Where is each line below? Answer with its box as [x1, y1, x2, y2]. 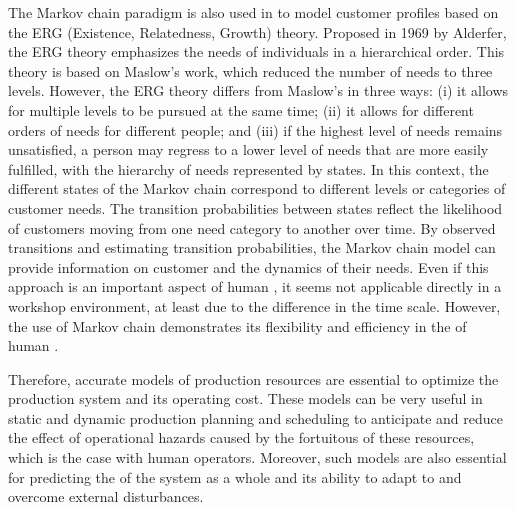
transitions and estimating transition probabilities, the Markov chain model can [8, 237, 496, 258]
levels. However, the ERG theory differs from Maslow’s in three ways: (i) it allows [8, 80, 509, 101]
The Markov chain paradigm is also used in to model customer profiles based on [8, 2, 499, 22]
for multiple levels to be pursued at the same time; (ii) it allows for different [8, 99, 474, 120]
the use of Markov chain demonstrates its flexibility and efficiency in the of [8, 315, 467, 336]
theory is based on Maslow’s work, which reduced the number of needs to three [8, 60, 493, 81]
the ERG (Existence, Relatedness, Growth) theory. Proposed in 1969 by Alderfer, [8, 21, 507, 42]
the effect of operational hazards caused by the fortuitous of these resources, [8, 427, 475, 448]
